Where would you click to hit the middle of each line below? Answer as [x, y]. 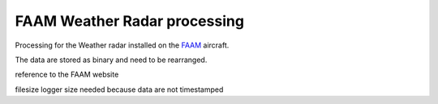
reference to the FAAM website [67, 75]
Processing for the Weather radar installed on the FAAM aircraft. [122, 45]
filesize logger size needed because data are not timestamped [119, 89]
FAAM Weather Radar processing [130, 21]
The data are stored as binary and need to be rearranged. [111, 60]
